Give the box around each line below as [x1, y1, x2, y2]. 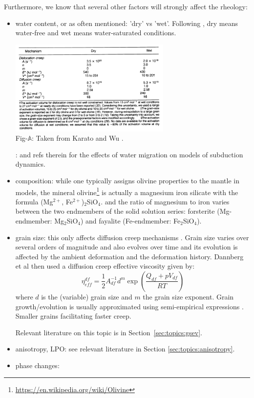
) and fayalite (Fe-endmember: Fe [80, 215, 181, 225]
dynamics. [15, 159, 45, 169]
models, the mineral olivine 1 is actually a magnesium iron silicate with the [15, 185, 238, 197]
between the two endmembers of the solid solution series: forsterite [15, 206, 215, 216]
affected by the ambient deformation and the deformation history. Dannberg [15, 251, 244, 261]
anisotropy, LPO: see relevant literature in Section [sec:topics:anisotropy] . [15, 344, 235, 354]
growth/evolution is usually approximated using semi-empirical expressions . [15, 301, 244, 311]
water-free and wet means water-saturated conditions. [15, 27, 176, 38]
